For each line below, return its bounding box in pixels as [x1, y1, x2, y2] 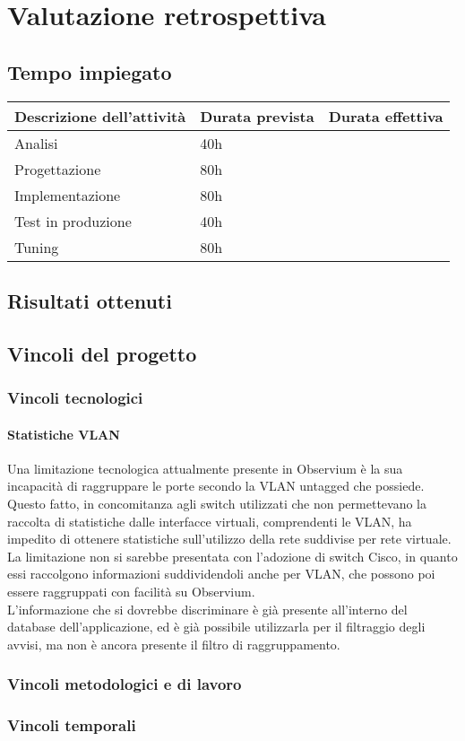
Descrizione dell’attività [14, 105, 186, 126]
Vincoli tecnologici [7, 387, 143, 409]
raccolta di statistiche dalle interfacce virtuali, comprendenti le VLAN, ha [7, 511, 412, 530]
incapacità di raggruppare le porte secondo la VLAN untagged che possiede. [7, 476, 425, 495]
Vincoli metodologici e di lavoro [7, 673, 242, 695]
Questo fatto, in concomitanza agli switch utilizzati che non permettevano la [7, 493, 427, 512]
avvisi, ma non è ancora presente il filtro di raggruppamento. [7, 634, 340, 653]
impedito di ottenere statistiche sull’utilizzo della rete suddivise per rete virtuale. [7, 529, 452, 548]
